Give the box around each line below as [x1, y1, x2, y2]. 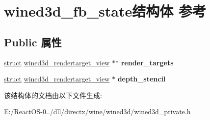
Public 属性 [4, 34, 62, 49]
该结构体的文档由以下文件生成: [4, 90, 102, 100]
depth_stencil [117, 74, 166, 84]
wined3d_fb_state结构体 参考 [4, 1, 206, 21]
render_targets [121, 57, 174, 67]
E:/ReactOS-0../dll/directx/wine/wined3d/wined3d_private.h [4, 106, 191, 117]
